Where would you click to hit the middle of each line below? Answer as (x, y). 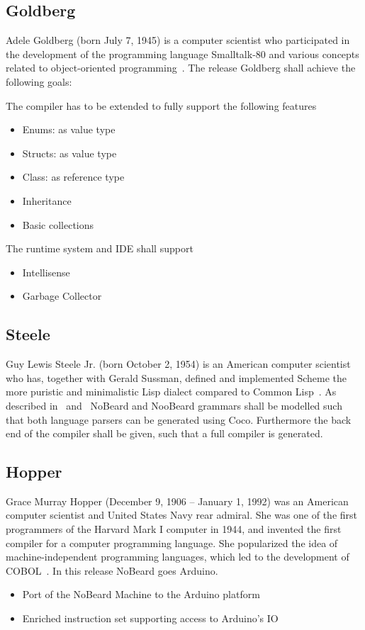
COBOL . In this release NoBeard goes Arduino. (112, 570)
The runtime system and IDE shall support (100, 248)
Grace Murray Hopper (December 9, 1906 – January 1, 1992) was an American (177, 501)
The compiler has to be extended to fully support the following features (161, 105)
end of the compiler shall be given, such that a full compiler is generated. (164, 433)
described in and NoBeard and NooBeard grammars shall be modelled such (174, 405)
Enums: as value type (69, 129)
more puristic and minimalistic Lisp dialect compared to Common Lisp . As (171, 392)
